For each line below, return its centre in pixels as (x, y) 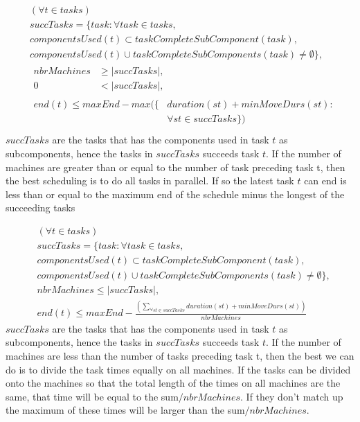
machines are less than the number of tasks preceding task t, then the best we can (180, 355)
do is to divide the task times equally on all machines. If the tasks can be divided (178, 369)
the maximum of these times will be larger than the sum (125, 410)
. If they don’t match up (292, 396)
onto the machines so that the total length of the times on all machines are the (173, 383)
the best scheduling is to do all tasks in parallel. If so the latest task (150, 181)
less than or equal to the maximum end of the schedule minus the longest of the (175, 194)
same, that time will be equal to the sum (92, 396)
